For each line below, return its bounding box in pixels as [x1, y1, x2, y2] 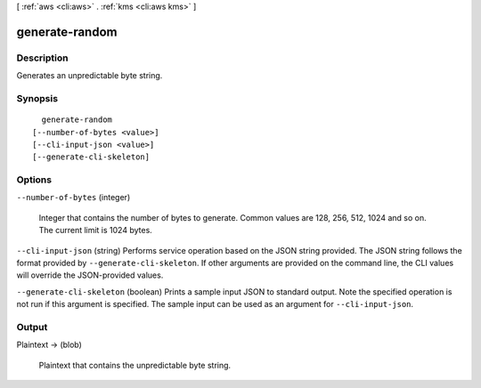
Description [16, 52, 69, 64]
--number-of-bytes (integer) [16, 192, 131, 203]
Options [16, 174, 53, 186]
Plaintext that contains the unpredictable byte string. [38, 360, 232, 370]
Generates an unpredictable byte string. [16, 70, 163, 81]
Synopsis [16, 92, 58, 104]
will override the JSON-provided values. [16, 270, 164, 280]
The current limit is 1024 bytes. [38, 225, 153, 236]
